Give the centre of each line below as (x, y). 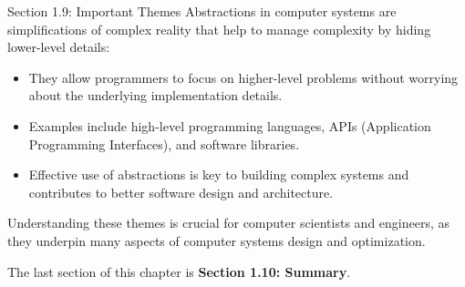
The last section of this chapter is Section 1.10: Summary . (179, 271)
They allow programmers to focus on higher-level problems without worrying (243, 77)
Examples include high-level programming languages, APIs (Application (230, 125)
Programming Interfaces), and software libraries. (164, 143)
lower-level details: (59, 47)
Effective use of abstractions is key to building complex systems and (219, 174)
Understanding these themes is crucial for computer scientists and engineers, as (229, 223)
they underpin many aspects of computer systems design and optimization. (217, 240)
